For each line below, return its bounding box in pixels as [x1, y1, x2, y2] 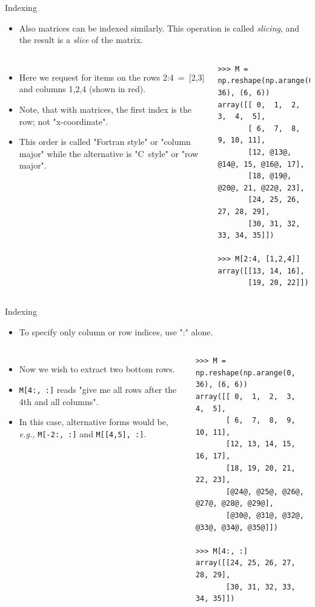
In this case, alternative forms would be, [19, 415, 168, 428]
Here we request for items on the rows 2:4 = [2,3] [19, 70, 205, 83]
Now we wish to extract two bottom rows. [19, 363, 175, 375]
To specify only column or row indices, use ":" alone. [19, 325, 213, 338]
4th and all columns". [19, 395, 99, 407]
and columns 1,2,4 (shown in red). [19, 82, 146, 95]
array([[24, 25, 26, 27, [195, 558, 296, 568]
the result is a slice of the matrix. [19, 33, 143, 46]
